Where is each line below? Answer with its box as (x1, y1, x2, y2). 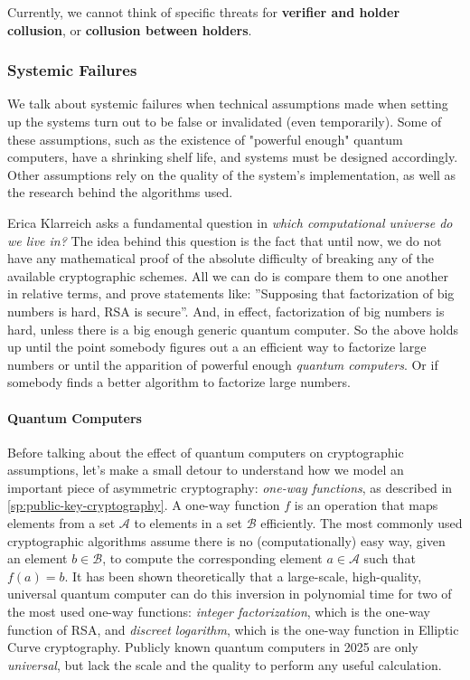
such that (363, 549, 416, 568)
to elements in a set (134, 514, 242, 533)
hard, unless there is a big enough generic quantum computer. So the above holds (7, 319, 459, 338)
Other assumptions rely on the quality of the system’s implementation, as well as (7, 165, 456, 184)
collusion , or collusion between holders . (7, 20, 252, 39)
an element (7, 549, 68, 568)
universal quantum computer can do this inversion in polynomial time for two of (7, 584, 452, 603)
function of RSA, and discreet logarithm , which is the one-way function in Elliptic (7, 619, 459, 638)
